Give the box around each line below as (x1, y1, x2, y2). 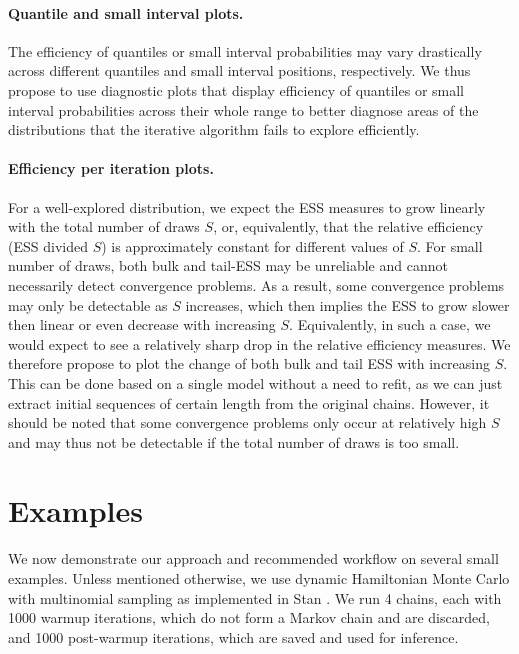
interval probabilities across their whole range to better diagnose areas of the (8, 99, 479, 120)
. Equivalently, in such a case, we (289, 314, 491, 335)
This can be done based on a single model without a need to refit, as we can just (8, 372, 503, 393)
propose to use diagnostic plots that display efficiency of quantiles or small (8, 79, 464, 100)
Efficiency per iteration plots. (8, 158, 214, 179)
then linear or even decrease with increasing (8, 314, 276, 335)
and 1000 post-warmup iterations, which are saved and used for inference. (8, 626, 459, 647)
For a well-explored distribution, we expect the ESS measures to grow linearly (8, 196, 486, 217)
